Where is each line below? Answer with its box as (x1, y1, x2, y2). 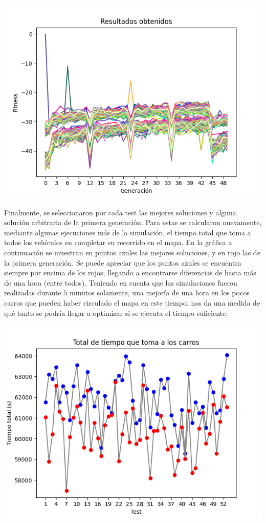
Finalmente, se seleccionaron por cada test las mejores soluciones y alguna (4, 207, 236, 217)
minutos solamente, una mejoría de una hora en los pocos (70, 287, 250, 298)
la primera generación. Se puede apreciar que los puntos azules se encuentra (4, 257, 241, 268)
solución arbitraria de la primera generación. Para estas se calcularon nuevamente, (4, 217, 262, 228)
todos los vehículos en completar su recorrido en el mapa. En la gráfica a (4, 237, 232, 248)
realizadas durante (4, 287, 61, 298)
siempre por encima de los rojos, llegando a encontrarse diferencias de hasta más (4, 267, 256, 278)
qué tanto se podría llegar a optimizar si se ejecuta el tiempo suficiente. (4, 307, 228, 318)
